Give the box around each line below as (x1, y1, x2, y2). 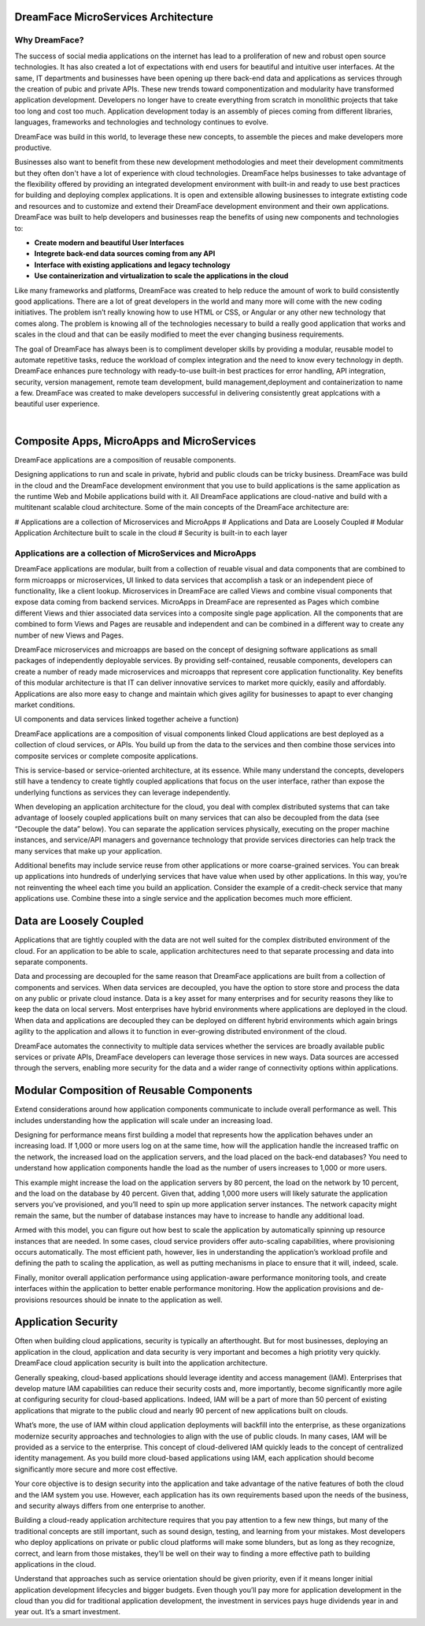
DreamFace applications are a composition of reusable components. (14, 455, 236, 464)
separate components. (14, 957, 88, 966)
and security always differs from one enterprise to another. (14, 1501, 206, 1510)
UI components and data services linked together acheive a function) (14, 714, 239, 724)
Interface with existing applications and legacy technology (34, 260, 231, 270)
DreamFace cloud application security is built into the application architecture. (14, 1358, 268, 1367)
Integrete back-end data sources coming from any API (34, 249, 216, 259)
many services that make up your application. (14, 846, 163, 855)
